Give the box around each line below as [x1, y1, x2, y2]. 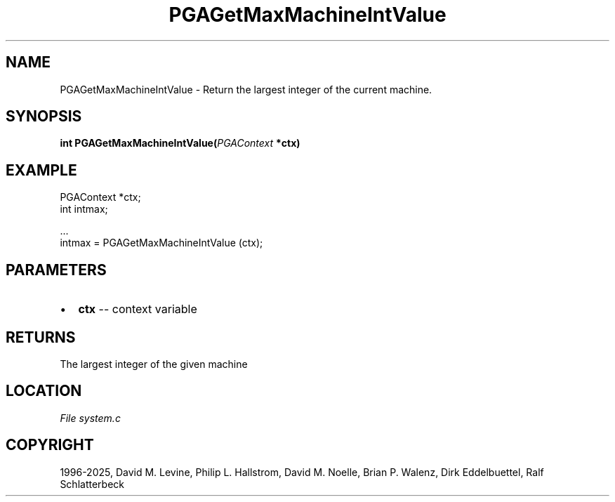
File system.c [60, 411, 121, 424]
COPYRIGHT [6, 436, 94, 454]
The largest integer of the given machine [60, 357, 248, 370]
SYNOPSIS [6, 107, 82, 126]
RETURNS [6, 328, 76, 346]
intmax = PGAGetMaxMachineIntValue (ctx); [60, 237, 263, 249]
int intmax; [60, 203, 108, 216]
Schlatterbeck [60, 477, 124, 490]
